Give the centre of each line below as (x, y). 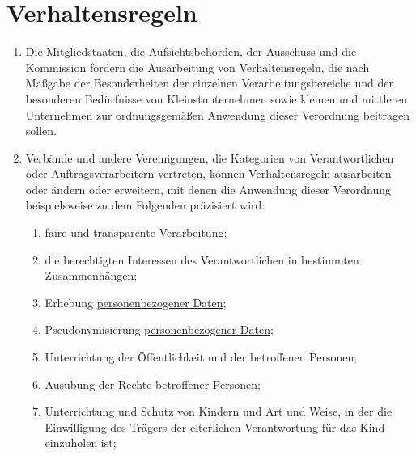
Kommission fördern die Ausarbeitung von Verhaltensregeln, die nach (197, 67)
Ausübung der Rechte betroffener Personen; (153, 384)
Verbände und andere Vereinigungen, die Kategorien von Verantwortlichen (210, 157)
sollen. (41, 131)
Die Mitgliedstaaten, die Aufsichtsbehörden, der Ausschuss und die (191, 51)
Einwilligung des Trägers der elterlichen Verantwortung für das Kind (215, 426)
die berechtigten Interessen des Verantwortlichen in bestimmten (202, 259)
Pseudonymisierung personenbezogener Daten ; (159, 329)
